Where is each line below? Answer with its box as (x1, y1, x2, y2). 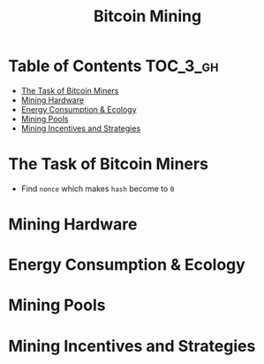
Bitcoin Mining (93, 6, 202, 27)
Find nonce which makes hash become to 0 (20, 183, 175, 194)
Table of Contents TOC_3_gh (8, 56, 219, 76)
